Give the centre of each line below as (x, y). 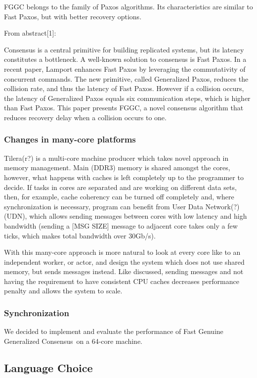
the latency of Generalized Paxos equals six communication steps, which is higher (127, 98)
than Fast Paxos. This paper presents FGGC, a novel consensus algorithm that (124, 108)
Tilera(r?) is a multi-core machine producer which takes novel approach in (116, 158)
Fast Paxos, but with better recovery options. (73, 16)
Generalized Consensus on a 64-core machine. (73, 341)
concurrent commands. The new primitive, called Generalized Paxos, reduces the (126, 78)
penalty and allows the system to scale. (63, 291)
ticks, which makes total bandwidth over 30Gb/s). (80, 235)
